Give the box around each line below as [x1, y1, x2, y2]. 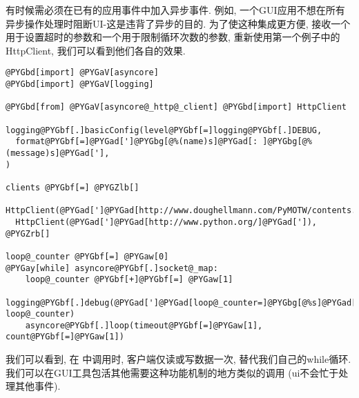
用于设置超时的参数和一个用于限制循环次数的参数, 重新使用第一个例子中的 [6, 30, 340, 44]
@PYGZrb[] [6, 228, 50, 239]
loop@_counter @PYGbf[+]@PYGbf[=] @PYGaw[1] [25, 275, 233, 285]
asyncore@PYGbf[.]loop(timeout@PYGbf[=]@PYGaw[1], [25, 320, 263, 330]
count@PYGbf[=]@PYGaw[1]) [6, 332, 124, 342]
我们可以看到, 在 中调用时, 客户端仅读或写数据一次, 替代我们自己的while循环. [6, 352, 351, 366]
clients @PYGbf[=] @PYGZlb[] [6, 182, 139, 192]
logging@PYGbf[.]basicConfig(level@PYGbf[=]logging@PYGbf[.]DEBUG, [6, 125, 322, 135]
